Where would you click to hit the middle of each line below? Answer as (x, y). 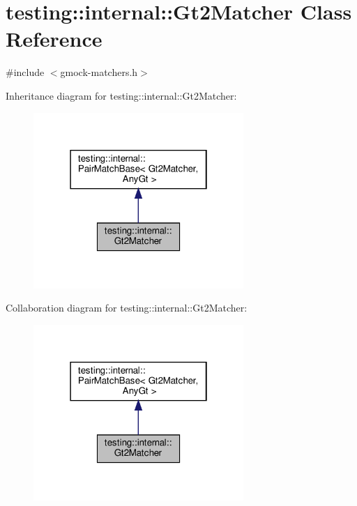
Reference (54, 39)
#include (25, 72)
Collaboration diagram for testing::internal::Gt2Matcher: (127, 308)
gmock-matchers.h (99, 72)
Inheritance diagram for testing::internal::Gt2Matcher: (121, 95)
